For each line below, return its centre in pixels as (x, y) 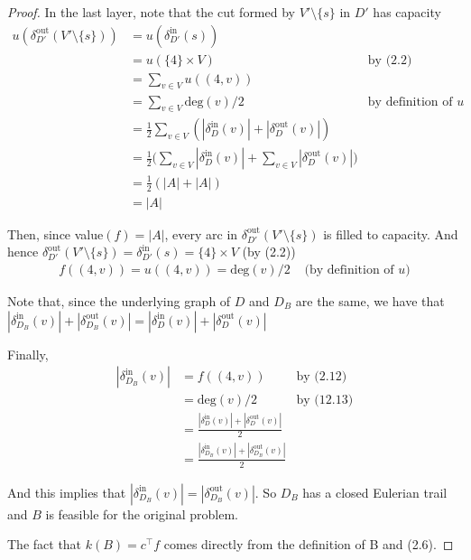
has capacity (407, 12)
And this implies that (67, 492)
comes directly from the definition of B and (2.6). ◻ (309, 544)
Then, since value (55, 233)
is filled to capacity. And (391, 233)
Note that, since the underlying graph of (119, 301)
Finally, (28, 354)
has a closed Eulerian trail (375, 492)
